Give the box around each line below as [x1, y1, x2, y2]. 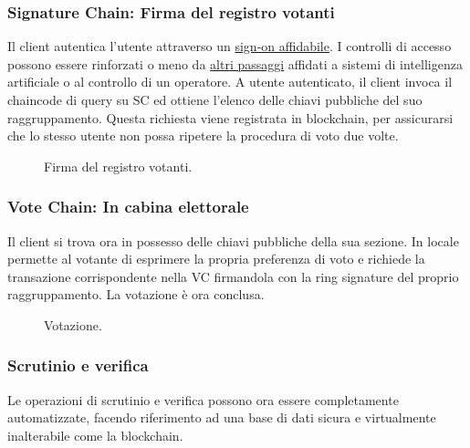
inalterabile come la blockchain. [7, 425, 183, 444]
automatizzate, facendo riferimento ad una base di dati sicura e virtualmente [7, 408, 436, 427]
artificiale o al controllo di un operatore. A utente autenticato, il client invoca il [7, 72, 453, 91]
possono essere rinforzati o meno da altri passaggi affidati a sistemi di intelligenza [7, 54, 463, 73]
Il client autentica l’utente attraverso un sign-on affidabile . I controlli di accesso [7, 36, 452, 56]
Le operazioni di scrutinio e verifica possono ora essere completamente [7, 390, 399, 409]
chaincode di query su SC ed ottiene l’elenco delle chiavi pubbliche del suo [7, 90, 423, 109]
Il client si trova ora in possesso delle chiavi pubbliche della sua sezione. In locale [7, 231, 459, 250]
